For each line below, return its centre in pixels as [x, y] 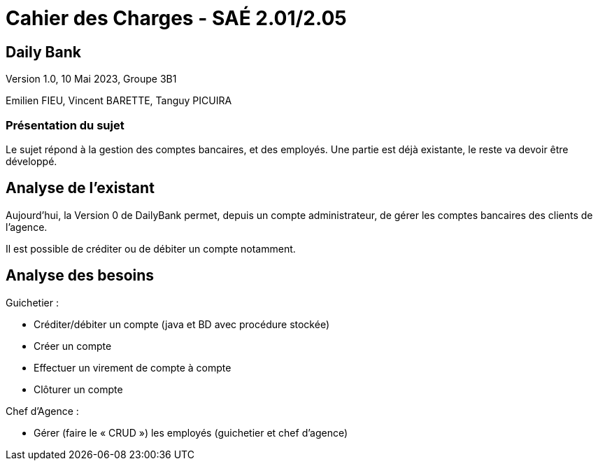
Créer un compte [73, 346]
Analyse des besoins [80, 276]
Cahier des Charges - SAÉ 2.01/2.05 [176, 18]
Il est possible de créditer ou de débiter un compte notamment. [151, 248]
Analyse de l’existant [80, 188]
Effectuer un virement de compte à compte [133, 367]
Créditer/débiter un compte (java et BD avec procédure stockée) [182, 324]
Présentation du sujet [65, 125]
